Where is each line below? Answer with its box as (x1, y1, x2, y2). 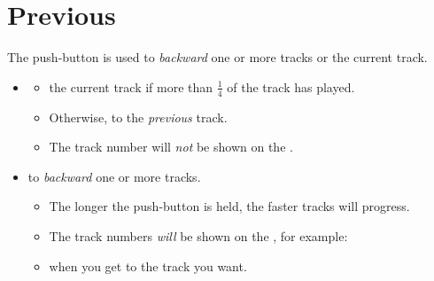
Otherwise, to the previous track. (49, 107, 228, 126)
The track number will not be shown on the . (49, 137, 293, 156)
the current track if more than (49, 77, 213, 96)
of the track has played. (227, 77, 355, 96)
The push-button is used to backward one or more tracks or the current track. (7, 48, 428, 66)
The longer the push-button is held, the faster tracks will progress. (49, 197, 410, 215)
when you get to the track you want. (49, 256, 247, 275)
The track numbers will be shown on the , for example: (49, 226, 348, 245)
